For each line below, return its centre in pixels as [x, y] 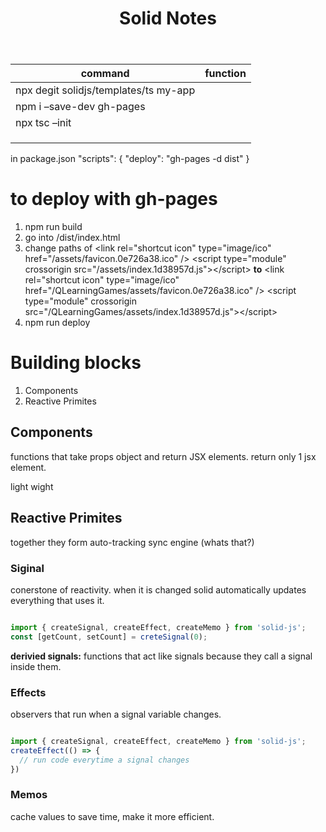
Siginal [27, 568]
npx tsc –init [43, 123]
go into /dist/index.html [72, 238]
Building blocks [76, 363]
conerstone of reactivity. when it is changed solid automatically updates [158, 589]
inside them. [36, 666]
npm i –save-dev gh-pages [80, 107]
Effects [28, 692]
